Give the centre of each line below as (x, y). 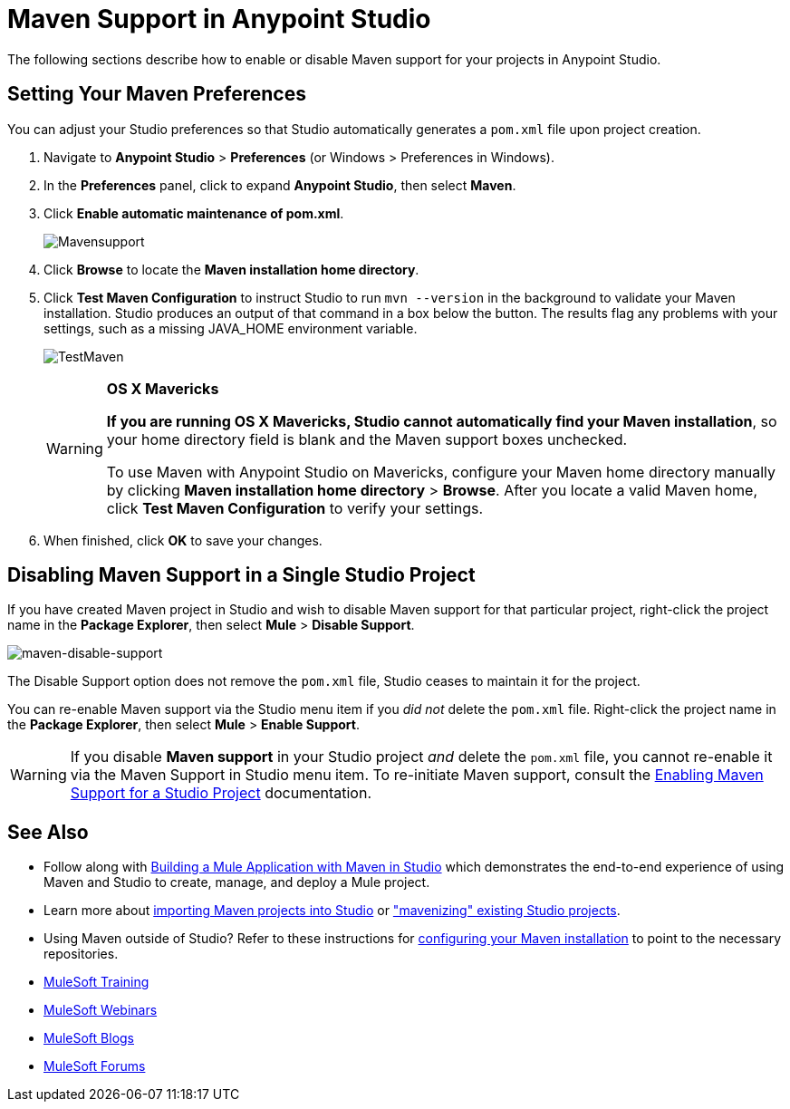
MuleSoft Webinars (101, 1010)
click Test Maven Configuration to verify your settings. (295, 508)
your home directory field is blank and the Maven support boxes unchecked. (367, 439)
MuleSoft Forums (95, 1066)
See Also (48, 832)
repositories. (81, 954)
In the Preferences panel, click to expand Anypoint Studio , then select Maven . (280, 185)
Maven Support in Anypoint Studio (219, 19)
